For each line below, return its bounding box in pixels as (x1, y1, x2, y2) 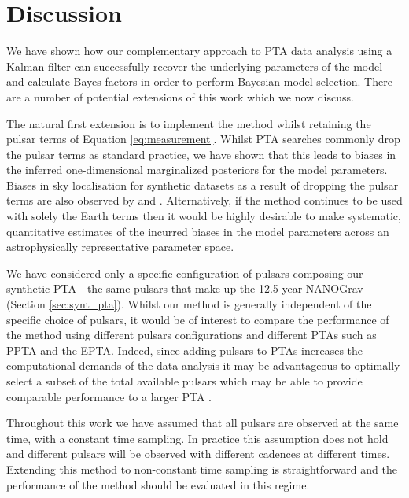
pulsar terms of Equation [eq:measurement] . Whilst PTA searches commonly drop (6, 131, 400, 147)
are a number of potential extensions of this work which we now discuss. (6, 88, 354, 105)
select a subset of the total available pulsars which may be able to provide (6, 373, 363, 389)
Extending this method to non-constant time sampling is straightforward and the (6, 460, 397, 477)
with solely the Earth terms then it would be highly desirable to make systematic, (6, 208, 401, 224)
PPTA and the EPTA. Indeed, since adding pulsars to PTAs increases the (6, 341, 363, 358)
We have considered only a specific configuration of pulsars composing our (6, 264, 363, 281)
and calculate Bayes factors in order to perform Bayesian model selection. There (6, 73, 392, 90)
